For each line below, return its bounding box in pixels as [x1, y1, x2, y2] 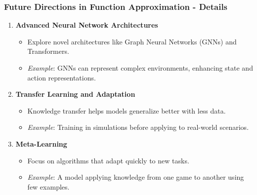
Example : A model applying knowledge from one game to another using [27, 172, 244, 182]
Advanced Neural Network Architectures [15, 20, 158, 30]
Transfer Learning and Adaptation [15, 89, 135, 99]
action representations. [27, 72, 96, 82]
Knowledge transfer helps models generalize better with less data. [27, 105, 226, 116]
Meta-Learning [15, 138, 67, 149]
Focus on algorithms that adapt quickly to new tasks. [27, 155, 189, 165]
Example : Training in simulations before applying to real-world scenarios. [27, 122, 249, 132]
